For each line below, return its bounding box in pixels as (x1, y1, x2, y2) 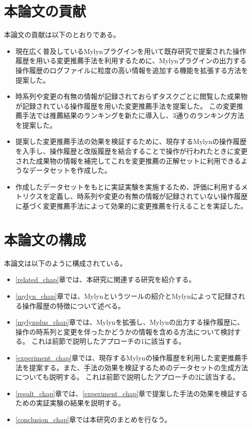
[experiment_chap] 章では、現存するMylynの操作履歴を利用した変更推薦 (15, 352, 241, 362)
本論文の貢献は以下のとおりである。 (4, 29, 120, 40)
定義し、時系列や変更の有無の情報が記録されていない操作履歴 (49, 191, 248, 201)
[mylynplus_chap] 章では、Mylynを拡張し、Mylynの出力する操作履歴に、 (15, 317, 244, 327)
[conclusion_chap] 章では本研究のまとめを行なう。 (15, 414, 171, 424)
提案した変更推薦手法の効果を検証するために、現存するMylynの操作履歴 (15, 136, 247, 146)
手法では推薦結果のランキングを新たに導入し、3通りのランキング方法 (22, 110, 244, 120)
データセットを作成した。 (29, 165, 111, 175)
